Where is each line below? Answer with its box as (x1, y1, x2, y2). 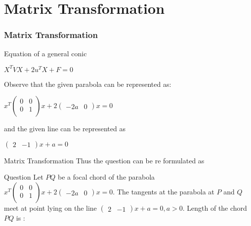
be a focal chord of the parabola (58, 172, 155, 182)
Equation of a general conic (4, 48, 87, 58)
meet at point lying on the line (4, 203, 97, 213)
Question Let (4, 172, 43, 182)
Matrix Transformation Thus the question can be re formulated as (4, 155, 205, 165)
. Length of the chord (182, 203, 247, 213)
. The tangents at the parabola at (113, 187, 214, 197)
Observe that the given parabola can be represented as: (4, 78, 171, 89)
